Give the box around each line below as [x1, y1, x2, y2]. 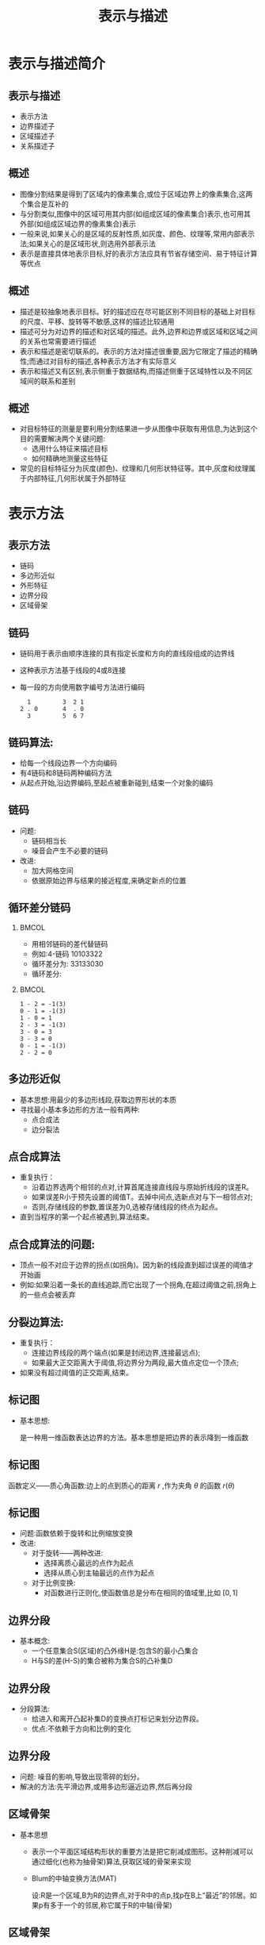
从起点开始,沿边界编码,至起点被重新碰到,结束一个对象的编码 [19, 778, 214, 788]
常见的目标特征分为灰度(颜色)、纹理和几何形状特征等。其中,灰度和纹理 [19, 463, 249, 473]
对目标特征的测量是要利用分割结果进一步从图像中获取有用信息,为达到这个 [19, 424, 258, 433]
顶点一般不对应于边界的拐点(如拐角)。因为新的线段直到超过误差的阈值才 [19, 1260, 255, 1270]
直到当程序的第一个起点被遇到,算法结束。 [19, 1212, 154, 1222]
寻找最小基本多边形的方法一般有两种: [19, 1105, 140, 1114]
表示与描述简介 [8, 55, 106, 73]
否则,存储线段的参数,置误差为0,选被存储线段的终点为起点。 [31, 1202, 223, 1212]
